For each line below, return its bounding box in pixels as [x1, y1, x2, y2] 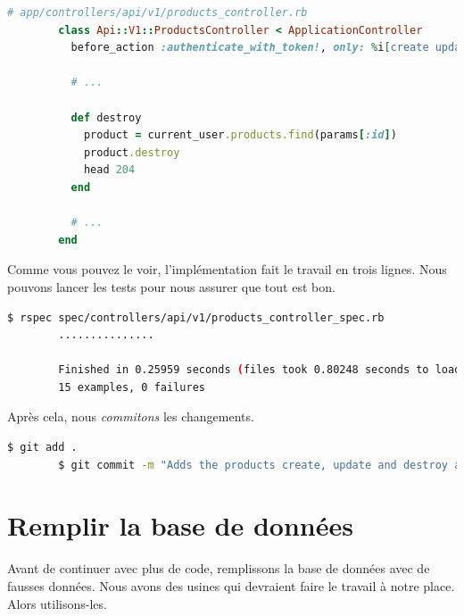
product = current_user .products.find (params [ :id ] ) [83, 129, 397, 142]
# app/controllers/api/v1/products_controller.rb [7, 6, 308, 19]
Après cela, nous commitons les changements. [7, 407, 254, 426]
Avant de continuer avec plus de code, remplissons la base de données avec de [7, 559, 430, 578]
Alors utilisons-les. [7, 594, 107, 612]
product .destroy [83, 146, 180, 159]
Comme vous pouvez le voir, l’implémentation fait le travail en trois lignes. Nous [7, 260, 447, 279]
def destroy [70, 111, 142, 124]
